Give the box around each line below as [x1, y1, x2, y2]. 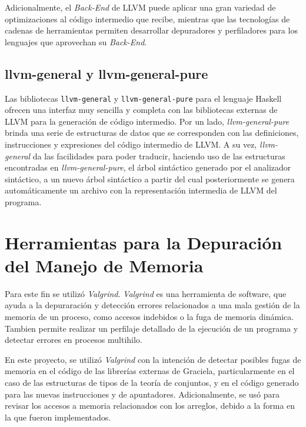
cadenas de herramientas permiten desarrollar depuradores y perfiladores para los [5, 24, 298, 36]
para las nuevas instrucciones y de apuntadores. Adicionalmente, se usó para [5, 388, 280, 400]
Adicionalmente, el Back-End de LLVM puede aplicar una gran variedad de [5, 1, 276, 13]
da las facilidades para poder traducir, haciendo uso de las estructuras [32, 149, 285, 162]
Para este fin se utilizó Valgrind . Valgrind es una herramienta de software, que [5, 287, 287, 299]
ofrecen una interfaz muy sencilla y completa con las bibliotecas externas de [5, 104, 278, 116]
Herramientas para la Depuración [5, 230, 282, 254]
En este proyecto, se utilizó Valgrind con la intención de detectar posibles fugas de [5, 353, 301, 365]
